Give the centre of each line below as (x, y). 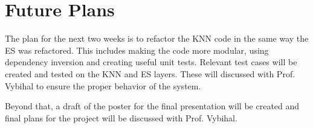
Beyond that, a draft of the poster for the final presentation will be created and (152, 106)
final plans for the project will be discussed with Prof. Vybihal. (121, 117)
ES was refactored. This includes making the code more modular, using (137, 50)
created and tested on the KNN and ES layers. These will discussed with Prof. (150, 73)
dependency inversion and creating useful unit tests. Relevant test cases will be (151, 62)
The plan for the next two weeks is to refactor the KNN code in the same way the (157, 38)
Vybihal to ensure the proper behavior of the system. (103, 85)
